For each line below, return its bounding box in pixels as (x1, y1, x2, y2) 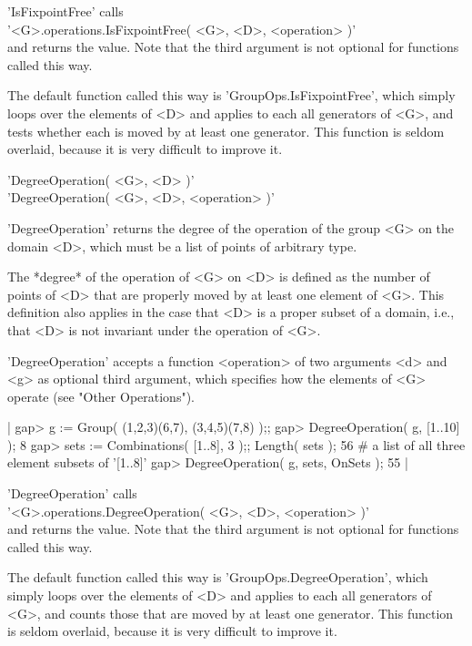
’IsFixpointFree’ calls (7, 2, 124, 20)
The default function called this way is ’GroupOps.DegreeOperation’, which (7, 568, 428, 587)
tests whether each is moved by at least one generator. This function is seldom (7, 121, 445, 140)
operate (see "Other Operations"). (7, 386, 195, 405)
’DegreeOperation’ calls (7, 484, 137, 503)
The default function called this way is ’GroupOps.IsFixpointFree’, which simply (7, 86, 456, 105)
